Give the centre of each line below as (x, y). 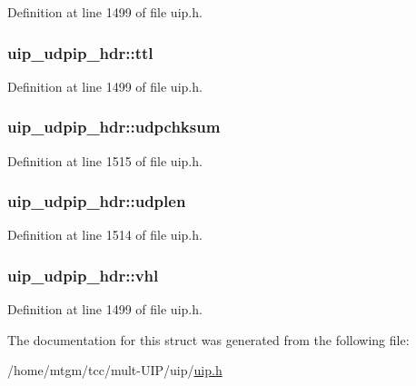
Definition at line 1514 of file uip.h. (105, 235)
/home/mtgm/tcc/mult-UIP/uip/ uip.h (115, 370)
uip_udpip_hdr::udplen (97, 201)
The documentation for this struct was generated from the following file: (208, 339)
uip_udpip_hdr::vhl (83, 275)
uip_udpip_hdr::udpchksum (114, 127)
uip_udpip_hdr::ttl (80, 52)
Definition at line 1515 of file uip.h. (105, 160)
